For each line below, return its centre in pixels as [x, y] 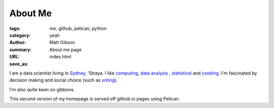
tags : [15, 28]
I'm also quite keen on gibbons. [42, 89]
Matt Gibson [62, 43]
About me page [66, 49]
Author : [18, 43]
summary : [21, 49]
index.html [60, 57]
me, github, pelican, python [78, 28]
